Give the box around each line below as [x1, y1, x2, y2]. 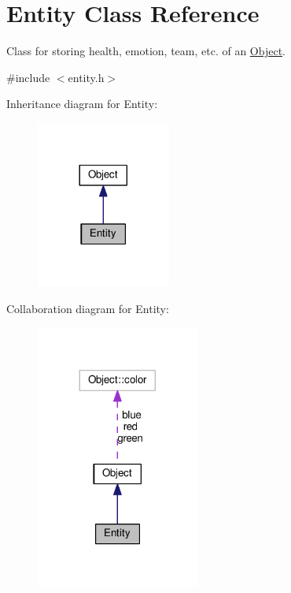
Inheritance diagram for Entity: [6, 95, 158, 112]
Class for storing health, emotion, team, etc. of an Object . [6, 43, 285, 59]
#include [6, 69, 50, 85]
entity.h [68, 69, 105, 85]
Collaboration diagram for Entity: [6, 300, 169, 317]
